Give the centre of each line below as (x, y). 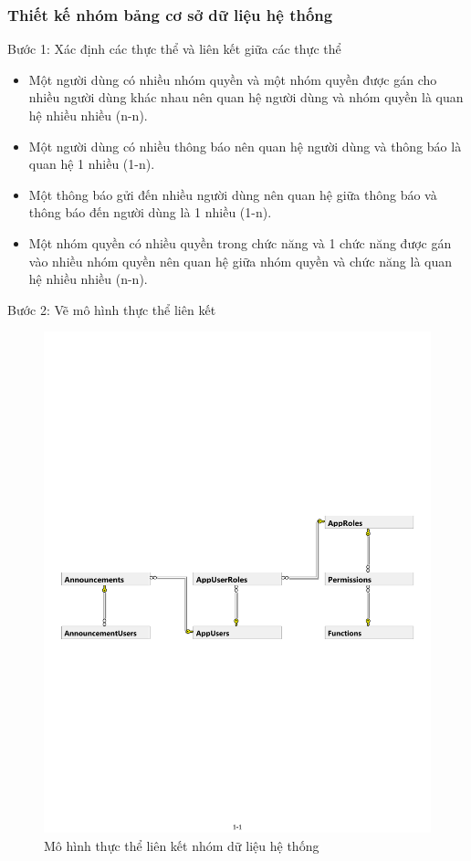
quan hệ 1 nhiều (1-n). (92, 164)
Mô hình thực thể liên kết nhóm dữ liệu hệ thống (182, 845)
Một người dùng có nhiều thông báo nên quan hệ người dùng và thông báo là (245, 146)
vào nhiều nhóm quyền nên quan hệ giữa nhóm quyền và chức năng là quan (240, 261)
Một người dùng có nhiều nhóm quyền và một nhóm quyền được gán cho (233, 79)
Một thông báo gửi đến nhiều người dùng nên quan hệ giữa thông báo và (233, 194)
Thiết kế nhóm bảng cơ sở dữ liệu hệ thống (170, 14)
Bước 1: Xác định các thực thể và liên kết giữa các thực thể (174, 49)
